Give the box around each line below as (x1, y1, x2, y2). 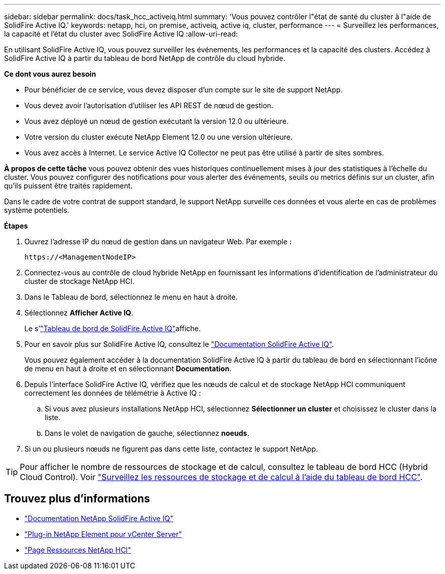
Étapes (4, 221, 28, 230)
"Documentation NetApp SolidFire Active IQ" (24, 514, 173, 523)
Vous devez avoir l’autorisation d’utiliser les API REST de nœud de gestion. (24, 101, 273, 110)
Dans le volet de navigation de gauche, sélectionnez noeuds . (45, 429, 249, 437)
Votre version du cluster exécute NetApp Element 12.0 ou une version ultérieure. (24, 133, 293, 141)
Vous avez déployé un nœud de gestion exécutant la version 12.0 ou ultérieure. (24, 117, 289, 125)
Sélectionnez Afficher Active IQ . (24, 308, 134, 317)
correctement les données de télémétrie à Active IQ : (24, 389, 201, 397)
